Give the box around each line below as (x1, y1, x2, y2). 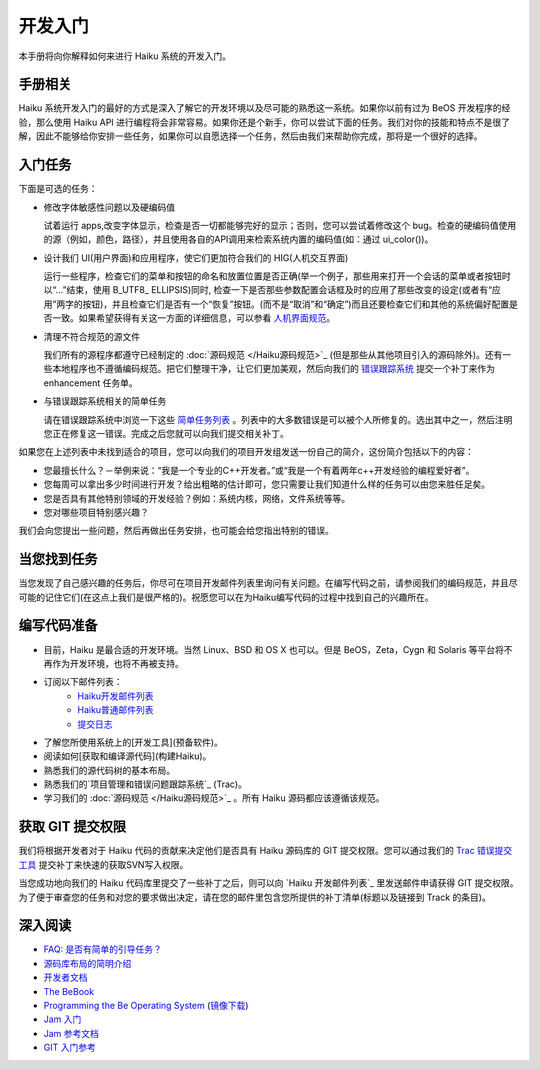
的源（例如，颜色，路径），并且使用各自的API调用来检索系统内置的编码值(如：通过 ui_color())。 (43, 233, 434, 245)
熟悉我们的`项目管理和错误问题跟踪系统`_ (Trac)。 (43, 778, 247, 790)
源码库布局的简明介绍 (43, 957, 132, 969)
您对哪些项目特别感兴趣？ (43, 506, 149, 518)
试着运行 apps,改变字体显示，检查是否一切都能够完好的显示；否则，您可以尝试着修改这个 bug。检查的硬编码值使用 (43, 219, 517, 231)
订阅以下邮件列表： (43, 676, 123, 688)
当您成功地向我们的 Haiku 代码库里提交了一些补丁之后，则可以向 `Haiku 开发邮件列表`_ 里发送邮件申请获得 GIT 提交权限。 (18, 877, 519, 889)
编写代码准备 (18, 617, 98, 634)
